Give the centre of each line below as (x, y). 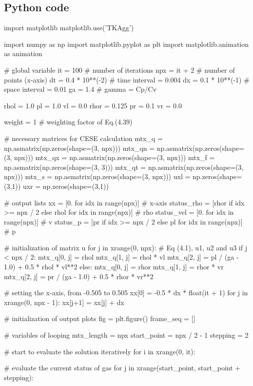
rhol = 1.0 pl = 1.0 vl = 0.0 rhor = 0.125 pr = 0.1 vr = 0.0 (93, 105)
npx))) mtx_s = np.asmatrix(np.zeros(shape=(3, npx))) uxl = (97, 176)
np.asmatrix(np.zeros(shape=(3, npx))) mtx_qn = (79, 148)
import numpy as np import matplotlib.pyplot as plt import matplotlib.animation (126, 44)
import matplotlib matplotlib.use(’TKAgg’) (69, 28)
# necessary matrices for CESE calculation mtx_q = (83, 138)
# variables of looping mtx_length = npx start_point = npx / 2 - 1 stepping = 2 (126, 335)
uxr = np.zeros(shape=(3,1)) (66, 186)
